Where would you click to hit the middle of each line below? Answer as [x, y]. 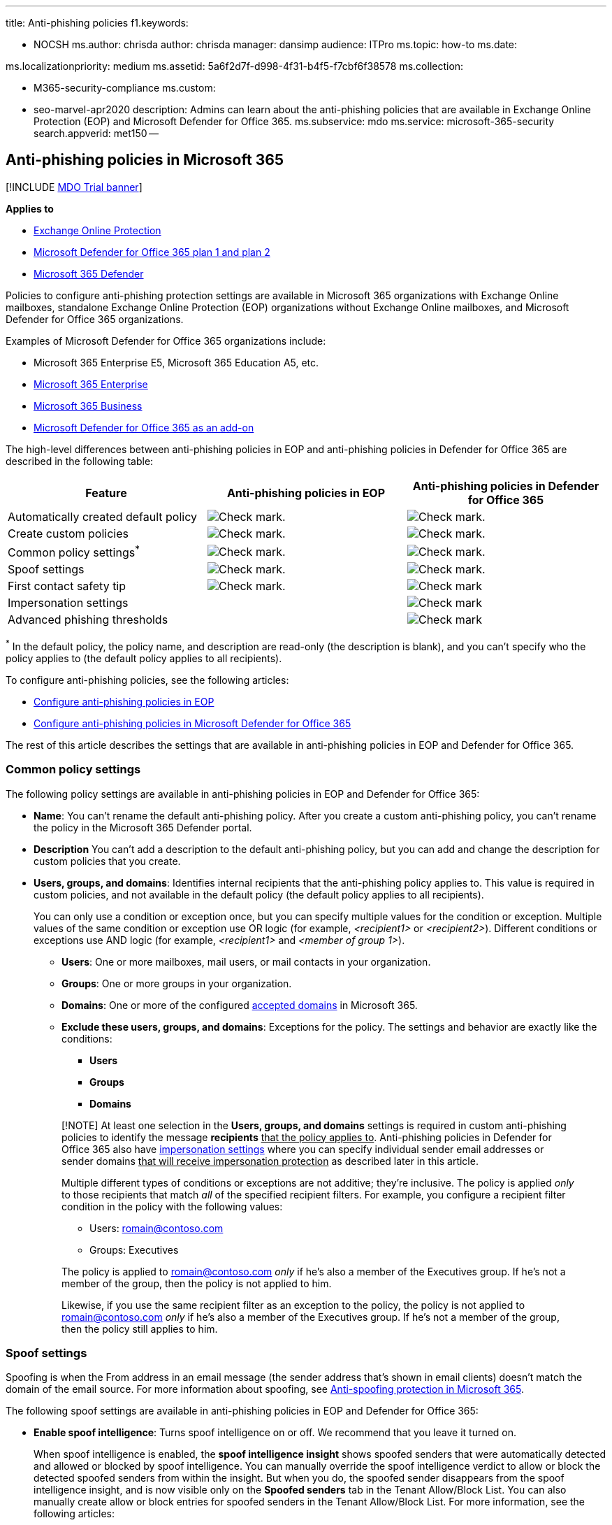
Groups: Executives [134, 1250]
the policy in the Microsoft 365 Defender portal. [143, 827]
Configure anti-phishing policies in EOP [124, 701]
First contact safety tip [67, 586]
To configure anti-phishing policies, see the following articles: [147, 680]
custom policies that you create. [107, 861]
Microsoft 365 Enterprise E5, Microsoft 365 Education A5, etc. [176, 362]
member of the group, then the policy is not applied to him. [197, 1283]
